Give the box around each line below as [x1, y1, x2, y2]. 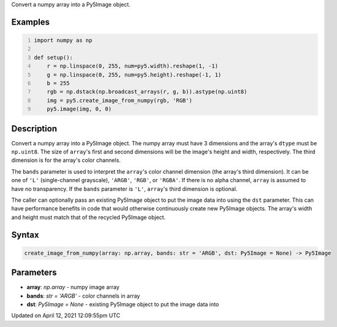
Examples [11, 17, 50, 27]
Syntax [11, 229, 39, 240]
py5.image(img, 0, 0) [47, 106, 112, 113]
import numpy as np [34, 37, 93, 44]
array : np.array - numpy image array [26, 283, 119, 291]
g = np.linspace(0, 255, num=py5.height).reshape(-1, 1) [47, 71, 222, 78]
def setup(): [34, 54, 74, 61]
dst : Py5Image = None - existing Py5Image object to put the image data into [26, 301, 219, 308]
